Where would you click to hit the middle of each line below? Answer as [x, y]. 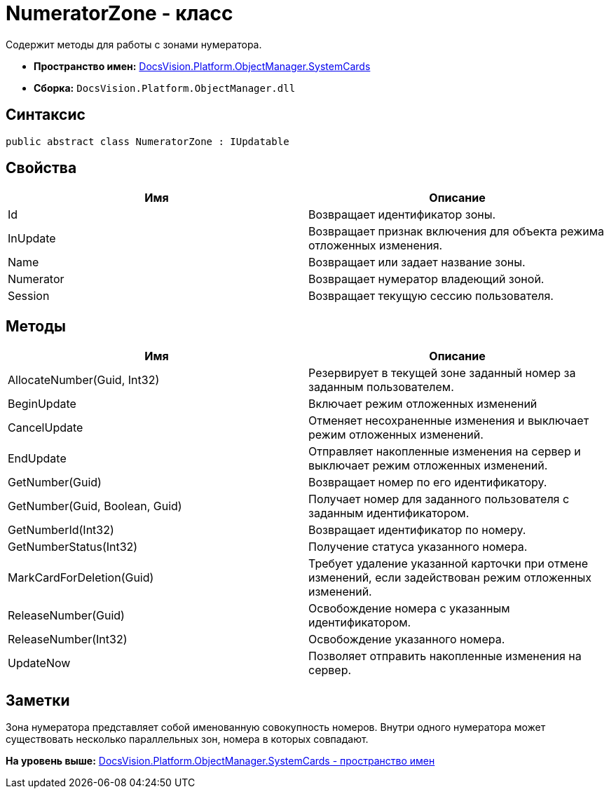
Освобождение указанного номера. [407, 639]
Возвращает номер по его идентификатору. [428, 482]
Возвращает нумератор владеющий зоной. [426, 279]
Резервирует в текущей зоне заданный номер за [442, 373]
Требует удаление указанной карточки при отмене [449, 564]
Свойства [41, 168]
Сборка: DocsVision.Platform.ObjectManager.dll [165, 88]
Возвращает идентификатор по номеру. [417, 530]
